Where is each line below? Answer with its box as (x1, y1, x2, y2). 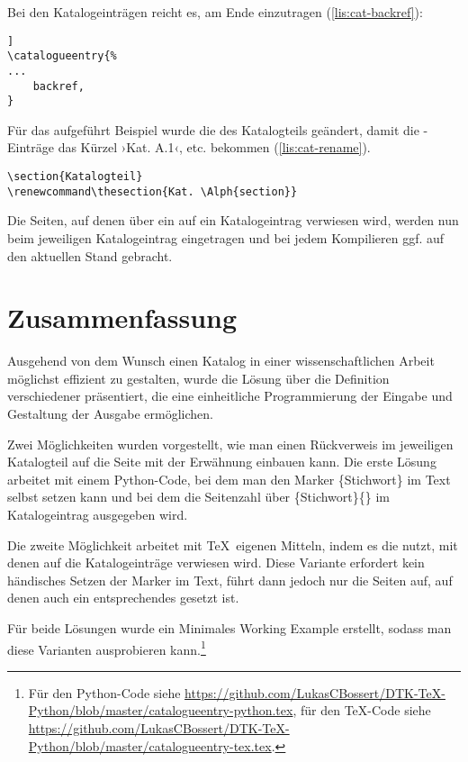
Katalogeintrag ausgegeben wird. (7, 505, 188, 524)
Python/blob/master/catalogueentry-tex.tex (28, 736, 272, 755)
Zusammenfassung (7, 299, 238, 336)
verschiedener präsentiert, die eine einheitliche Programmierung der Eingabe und (7, 386, 453, 405)
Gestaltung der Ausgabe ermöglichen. (7, 404, 213, 423)
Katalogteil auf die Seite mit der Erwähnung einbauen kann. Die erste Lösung (7, 452, 436, 471)
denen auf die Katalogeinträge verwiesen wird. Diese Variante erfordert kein (7, 553, 425, 572)
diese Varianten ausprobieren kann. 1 (7, 637, 206, 658)
